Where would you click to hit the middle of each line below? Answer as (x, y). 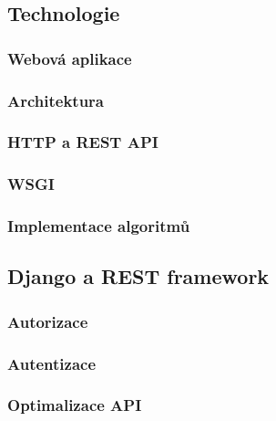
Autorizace (48, 321)
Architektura (56, 100)
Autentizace (52, 363)
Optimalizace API (75, 405)
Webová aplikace (70, 58)
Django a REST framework (138, 276)
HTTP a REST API (83, 142)
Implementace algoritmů (99, 226)
